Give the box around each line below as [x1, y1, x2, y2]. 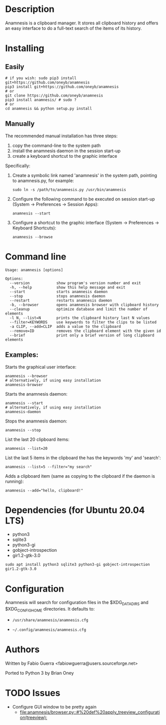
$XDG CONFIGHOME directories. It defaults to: [5, 606, 95, 613]
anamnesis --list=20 [5, 446, 48, 451]
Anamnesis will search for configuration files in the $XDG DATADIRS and [5, 600, 149, 607]
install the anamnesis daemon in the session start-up [12, 148, 121, 154]
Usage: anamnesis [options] [5, 267, 64, 272]
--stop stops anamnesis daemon [9, 294, 106, 299]
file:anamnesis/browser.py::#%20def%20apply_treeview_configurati [19, 709, 160, 715]
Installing [5, 43, 45, 54]
